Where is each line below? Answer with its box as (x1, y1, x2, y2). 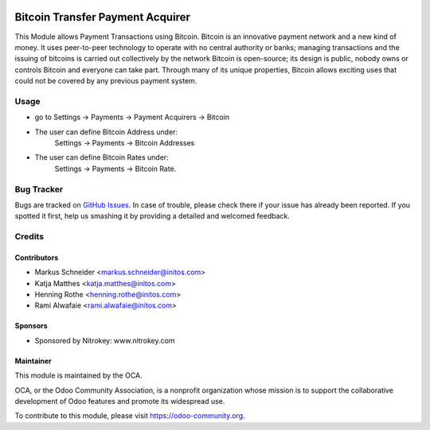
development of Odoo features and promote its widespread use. (14, 397, 225, 405)
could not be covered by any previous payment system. (14, 76, 197, 86)
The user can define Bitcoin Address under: (34, 127, 178, 137)
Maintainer (14, 356, 52, 366)
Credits (14, 231, 44, 242)
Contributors (14, 253, 59, 262)
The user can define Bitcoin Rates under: (34, 153, 169, 162)
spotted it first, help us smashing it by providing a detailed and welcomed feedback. (14, 211, 290, 221)
